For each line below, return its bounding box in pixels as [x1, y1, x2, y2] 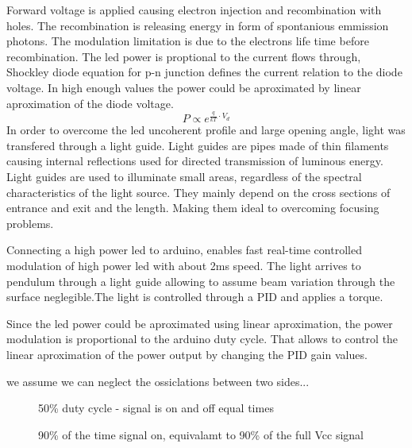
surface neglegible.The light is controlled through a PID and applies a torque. [6, 288, 383, 305]
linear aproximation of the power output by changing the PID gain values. [6, 346, 368, 362]
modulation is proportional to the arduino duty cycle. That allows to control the [6, 330, 399, 347]
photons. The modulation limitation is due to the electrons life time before [6, 33, 369, 49]
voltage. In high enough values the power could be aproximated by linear [6, 79, 361, 95]
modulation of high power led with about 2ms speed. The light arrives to [6, 257, 361, 273]
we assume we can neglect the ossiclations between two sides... [6, 373, 310, 389]
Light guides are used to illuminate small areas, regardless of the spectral [6, 168, 362, 185]
